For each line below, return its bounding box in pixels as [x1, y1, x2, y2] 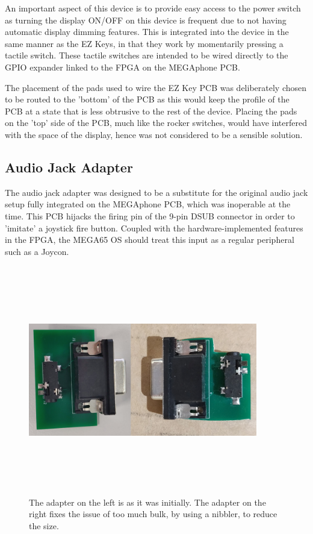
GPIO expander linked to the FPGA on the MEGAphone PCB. [5, 60, 240, 73]
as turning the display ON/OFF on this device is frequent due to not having [5, 13, 287, 26]
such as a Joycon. [5, 245, 69, 257]
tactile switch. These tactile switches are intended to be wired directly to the [5, 49, 288, 61]
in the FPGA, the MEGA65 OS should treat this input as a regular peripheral [5, 233, 294, 246]
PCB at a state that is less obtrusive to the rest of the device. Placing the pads [5, 104, 297, 117]
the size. [29, 520, 59, 532]
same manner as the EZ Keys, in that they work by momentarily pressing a [5, 37, 284, 49]
